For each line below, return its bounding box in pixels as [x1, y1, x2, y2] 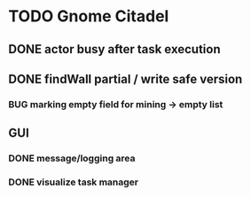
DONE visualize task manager [8, 176, 139, 188]
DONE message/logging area [8, 153, 136, 165]
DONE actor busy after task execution [8, 42, 221, 57]
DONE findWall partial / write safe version [8, 71, 243, 86]
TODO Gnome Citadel [8, 6, 169, 27]
